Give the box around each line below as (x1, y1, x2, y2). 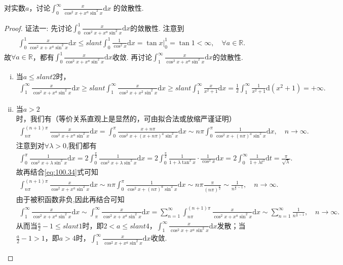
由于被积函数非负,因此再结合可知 (16, 193, 125, 204)
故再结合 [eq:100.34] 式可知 (16, 166, 98, 177)
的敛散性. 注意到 (130, 22, 184, 33)
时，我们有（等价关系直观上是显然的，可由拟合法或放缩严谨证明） (16, 113, 236, 124)
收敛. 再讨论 (112, 51, 153, 62)
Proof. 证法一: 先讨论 (4, 22, 72, 33)
